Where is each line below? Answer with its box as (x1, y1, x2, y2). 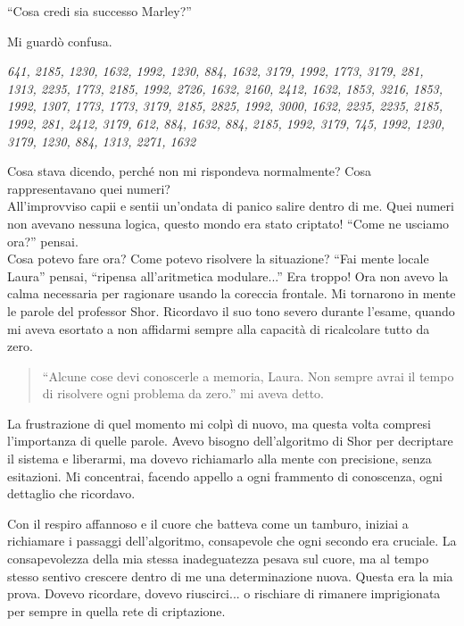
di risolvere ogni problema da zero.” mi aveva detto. (42, 384, 325, 403)
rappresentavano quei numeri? (7, 179, 170, 197)
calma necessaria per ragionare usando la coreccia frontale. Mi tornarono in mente (7, 284, 456, 303)
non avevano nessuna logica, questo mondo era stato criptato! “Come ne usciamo (7, 213, 450, 232)
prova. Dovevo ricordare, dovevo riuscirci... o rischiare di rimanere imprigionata (7, 584, 441, 603)
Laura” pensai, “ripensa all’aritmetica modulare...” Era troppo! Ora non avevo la (7, 266, 449, 285)
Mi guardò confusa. (7, 31, 112, 50)
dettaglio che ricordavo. (7, 484, 136, 503)
